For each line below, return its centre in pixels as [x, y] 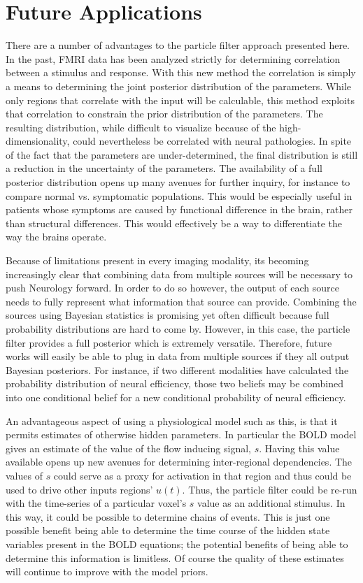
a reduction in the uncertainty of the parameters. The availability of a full [164, 168]
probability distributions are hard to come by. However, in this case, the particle [178, 329]
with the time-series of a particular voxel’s [96, 503]
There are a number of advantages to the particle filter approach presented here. [178, 45]
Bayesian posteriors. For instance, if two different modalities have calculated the [177, 369]
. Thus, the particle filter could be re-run [270, 489]
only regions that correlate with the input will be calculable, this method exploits [180, 100]
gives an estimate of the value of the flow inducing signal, [128, 448]
